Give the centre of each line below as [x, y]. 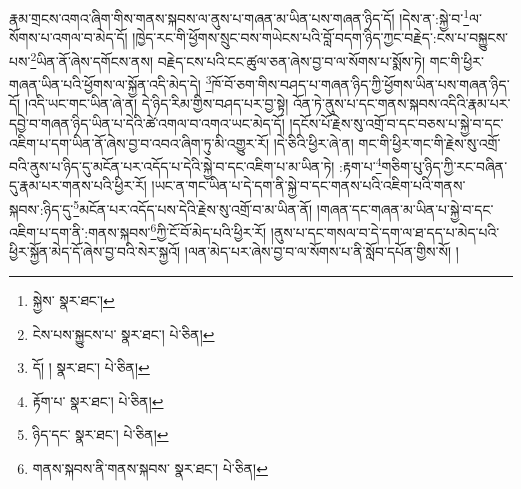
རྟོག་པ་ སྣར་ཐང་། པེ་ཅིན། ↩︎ [98, 400]
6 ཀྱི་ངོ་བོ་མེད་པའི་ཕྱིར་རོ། [208, 230]
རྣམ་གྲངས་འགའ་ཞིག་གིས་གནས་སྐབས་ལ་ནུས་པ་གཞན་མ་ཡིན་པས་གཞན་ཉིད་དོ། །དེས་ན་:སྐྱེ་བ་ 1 [239, 16]
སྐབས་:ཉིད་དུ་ [41, 208]
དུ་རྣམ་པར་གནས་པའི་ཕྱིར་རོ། [78, 185]
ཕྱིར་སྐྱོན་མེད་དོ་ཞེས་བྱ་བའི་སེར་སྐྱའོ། [95, 251]
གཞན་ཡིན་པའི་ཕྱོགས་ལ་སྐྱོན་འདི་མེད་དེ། [105, 83]
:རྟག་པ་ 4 [360, 164]
